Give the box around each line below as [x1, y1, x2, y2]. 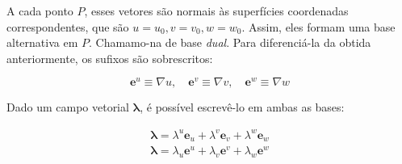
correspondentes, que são [6, 18, 129, 35]
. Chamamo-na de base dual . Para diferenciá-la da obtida [88, 34, 371, 51]
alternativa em [6, 34, 78, 51]
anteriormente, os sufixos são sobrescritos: [6, 49, 213, 66]
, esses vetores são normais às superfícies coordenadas [84, 2, 349, 19]
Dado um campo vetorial [6, 99, 129, 116]
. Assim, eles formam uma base [241, 18, 396, 35]
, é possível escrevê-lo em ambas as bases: [140, 99, 345, 116]
